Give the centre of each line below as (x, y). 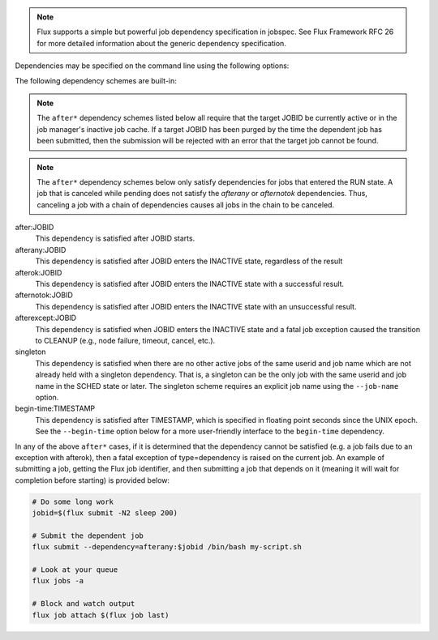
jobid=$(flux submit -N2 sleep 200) (105, 513)
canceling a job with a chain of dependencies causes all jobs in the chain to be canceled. (186, 205)
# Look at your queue (75, 570)
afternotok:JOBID (44, 295)
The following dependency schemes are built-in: (96, 80)
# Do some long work (73, 501)
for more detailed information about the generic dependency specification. (162, 43)
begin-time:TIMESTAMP (55, 408)
